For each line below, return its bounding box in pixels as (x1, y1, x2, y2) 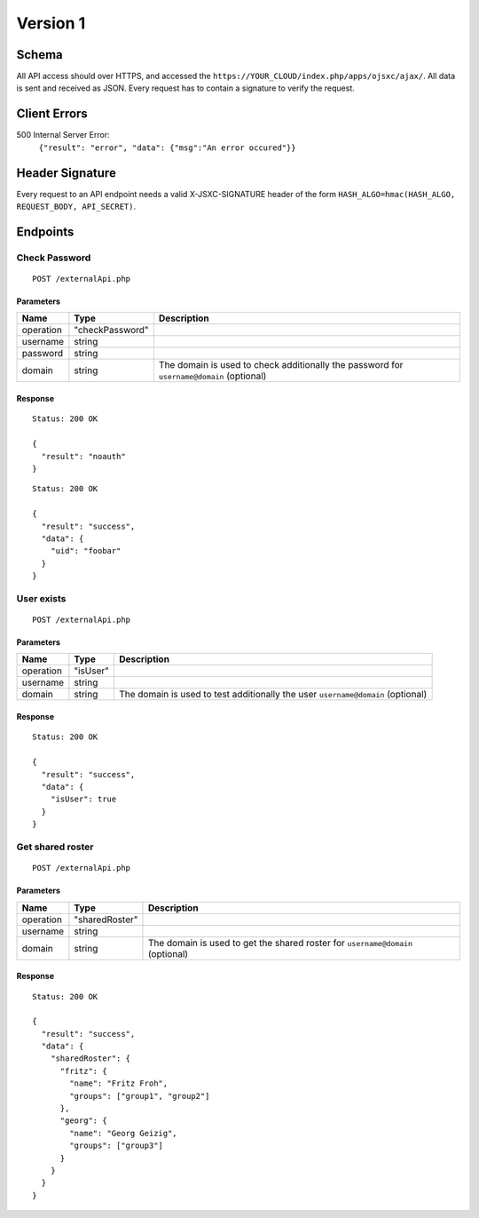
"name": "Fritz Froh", (69, 1079, 169, 1088)
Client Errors (16, 107, 88, 122)
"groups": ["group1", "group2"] (69, 1091, 210, 1101)
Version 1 (16, 13, 86, 33)
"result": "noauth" (41, 451, 126, 461)
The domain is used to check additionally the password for (158, 359, 404, 371)
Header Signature (16, 165, 117, 180)
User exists (16, 592, 67, 604)
